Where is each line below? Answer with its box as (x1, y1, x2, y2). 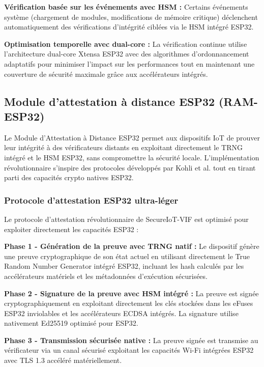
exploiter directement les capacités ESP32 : (4, 223, 139, 234)
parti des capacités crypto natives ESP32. (4, 172, 134, 183)
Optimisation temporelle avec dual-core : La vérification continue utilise (4, 38, 247, 49)
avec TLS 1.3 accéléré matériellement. (4, 355, 122, 365)
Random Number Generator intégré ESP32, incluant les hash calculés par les (4, 261, 244, 271)
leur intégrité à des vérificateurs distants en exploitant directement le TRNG (4, 142, 243, 153)
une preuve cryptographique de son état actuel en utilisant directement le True (4, 250, 250, 261)
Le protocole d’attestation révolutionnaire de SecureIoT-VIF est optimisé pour (4, 213, 249, 224)
